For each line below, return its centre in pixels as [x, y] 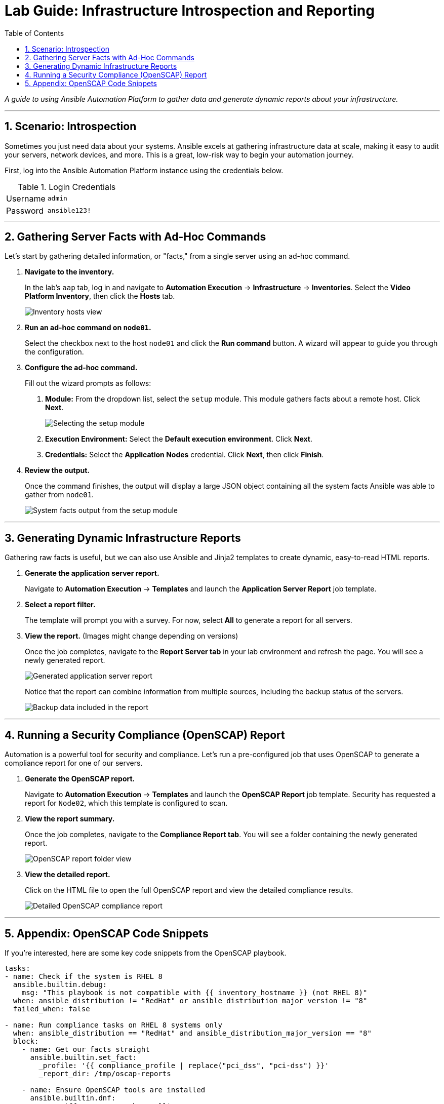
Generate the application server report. [92, 573]
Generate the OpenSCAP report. [80, 779]
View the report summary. [70, 819]
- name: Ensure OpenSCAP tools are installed [113, 1090]
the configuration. [54, 352]
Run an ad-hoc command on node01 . [88, 328]
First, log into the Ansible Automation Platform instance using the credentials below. [144, 170]
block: [26, 1041]
